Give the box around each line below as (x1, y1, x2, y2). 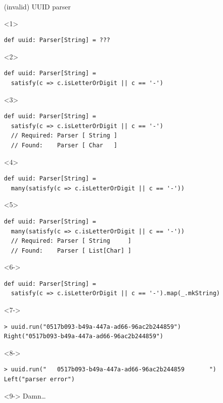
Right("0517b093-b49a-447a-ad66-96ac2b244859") (4, 333, 164, 340)
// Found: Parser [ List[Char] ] (11, 247, 132, 254)
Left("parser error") (4, 376, 75, 383)
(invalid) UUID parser (4, 1, 71, 11)
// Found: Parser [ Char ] (11, 141, 118, 149)
